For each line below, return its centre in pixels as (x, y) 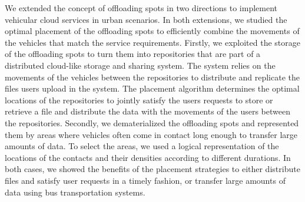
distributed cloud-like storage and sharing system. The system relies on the (140, 65)
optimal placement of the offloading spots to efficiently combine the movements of (152, 31)
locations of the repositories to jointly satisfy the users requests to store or (139, 100)
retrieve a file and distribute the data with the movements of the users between (147, 111)
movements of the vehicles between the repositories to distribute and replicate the (152, 77)
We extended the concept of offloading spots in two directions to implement (141, 8)
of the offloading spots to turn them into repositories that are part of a (133, 54)
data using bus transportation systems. (75, 192)
